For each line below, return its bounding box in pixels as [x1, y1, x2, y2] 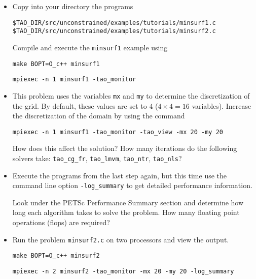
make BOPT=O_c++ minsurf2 [12, 252, 100, 260]
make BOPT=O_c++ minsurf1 [12, 60, 100, 68]
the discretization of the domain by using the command [12, 110, 185, 121]
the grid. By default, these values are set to [12, 100, 147, 111]
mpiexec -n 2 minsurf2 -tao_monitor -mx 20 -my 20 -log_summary [12, 267, 234, 275]
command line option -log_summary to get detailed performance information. [12, 180, 252, 191]
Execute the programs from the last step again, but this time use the [12, 170, 227, 180]
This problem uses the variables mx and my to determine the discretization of [12, 90, 250, 101]
